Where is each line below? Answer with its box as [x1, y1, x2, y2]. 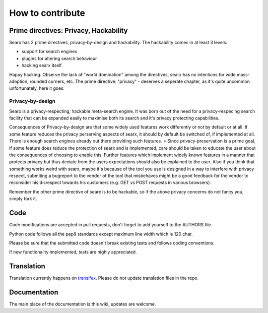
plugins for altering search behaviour [21, 55, 97, 62]
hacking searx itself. [21, 63, 63, 68]
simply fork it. [9, 196, 37, 202]
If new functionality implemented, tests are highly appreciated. [9, 249, 137, 255]
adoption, [9, 78, 29, 84]
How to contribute [9, 7, 85, 18]
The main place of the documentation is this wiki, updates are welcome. [9, 301, 156, 307]
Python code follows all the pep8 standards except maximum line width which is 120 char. [9, 231, 193, 237]
